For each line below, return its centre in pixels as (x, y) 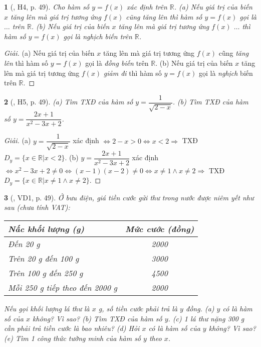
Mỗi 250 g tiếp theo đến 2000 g (63, 288)
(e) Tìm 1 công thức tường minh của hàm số (73, 338)
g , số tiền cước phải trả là (138, 309)
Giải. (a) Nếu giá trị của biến (49, 53)
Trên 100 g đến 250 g (46, 273)
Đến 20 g (24, 244)
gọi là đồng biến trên (117, 63)
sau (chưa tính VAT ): (37, 207)
